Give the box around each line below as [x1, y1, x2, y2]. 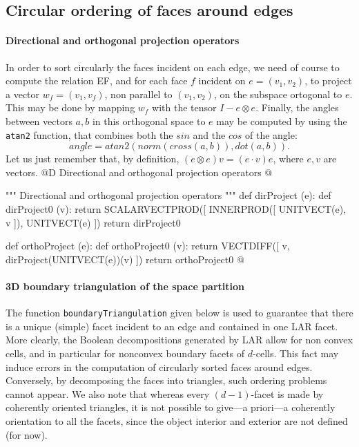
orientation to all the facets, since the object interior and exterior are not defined [6, 413, 348, 428]
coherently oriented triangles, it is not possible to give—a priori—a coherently [6, 400, 336, 415]
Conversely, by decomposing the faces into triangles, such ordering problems [6, 373, 327, 388]
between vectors [6, 113, 72, 128]
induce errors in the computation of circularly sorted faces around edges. [6, 359, 313, 374]
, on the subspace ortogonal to [213, 86, 342, 101]
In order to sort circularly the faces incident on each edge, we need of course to [6, 59, 340, 74]
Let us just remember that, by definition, [6, 151, 179, 166]
